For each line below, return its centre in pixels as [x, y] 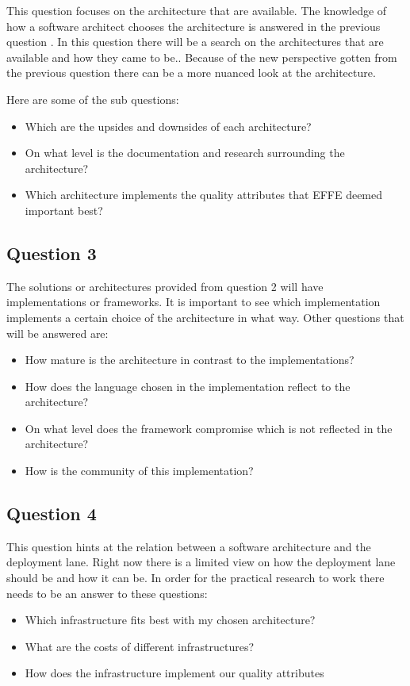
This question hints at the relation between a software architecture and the [189, 546]
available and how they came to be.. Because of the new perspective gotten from [202, 57]
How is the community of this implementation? [139, 471]
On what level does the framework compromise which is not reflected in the [209, 428]
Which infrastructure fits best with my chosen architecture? [170, 620]
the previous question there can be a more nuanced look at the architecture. [191, 73]
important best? [64, 210]
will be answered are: [57, 333]
